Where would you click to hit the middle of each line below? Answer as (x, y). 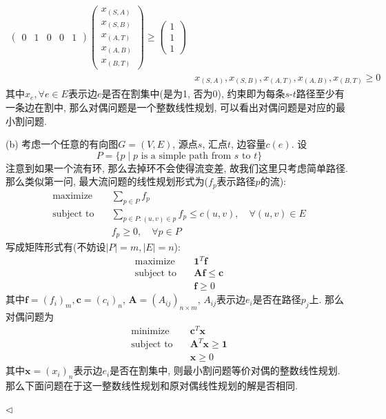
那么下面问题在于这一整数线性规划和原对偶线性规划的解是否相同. (152, 386)
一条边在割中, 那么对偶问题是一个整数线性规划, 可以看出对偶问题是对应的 (171, 107)
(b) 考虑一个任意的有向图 (62, 144)
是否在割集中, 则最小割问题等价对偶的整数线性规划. (225, 370)
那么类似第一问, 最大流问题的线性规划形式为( (107, 181)
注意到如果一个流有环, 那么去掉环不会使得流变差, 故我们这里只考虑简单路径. (177, 167)
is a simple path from (186, 156)
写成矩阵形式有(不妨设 (56, 247)
